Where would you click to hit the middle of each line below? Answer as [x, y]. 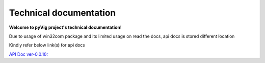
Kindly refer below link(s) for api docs [47, 45]
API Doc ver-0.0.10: [28, 54]
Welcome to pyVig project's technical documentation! [66, 27]
